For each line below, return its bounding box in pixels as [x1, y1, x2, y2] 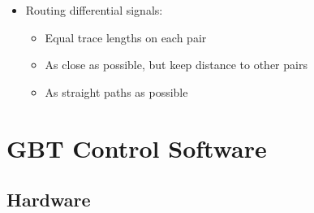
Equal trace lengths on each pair [45, 28, 207, 46]
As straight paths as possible [45, 83, 188, 100]
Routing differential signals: [25, 2, 163, 18]
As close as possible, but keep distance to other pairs [45, 56, 308, 73]
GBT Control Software [6, 131, 267, 164]
